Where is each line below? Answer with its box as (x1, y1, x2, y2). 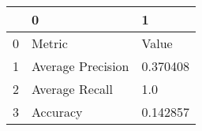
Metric (32, 34, 68, 52)
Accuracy (32, 103, 83, 121)
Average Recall (32, 80, 113, 98)
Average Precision (32, 57, 129, 75)
